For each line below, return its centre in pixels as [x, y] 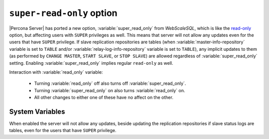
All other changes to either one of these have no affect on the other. [104, 98]
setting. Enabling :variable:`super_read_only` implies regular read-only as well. [91, 63]
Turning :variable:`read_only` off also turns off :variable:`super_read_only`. [110, 83]
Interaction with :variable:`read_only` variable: [56, 72]
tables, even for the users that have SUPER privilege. [63, 131]
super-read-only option [63, 13]
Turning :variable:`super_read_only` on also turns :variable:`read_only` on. [110, 90]
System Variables [37, 111]
